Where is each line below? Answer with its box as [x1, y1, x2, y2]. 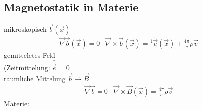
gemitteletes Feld [4, 50, 55, 60]
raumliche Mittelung [4, 73, 66, 83]
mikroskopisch [4, 24, 47, 34]
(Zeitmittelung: [4, 62, 50, 73]
